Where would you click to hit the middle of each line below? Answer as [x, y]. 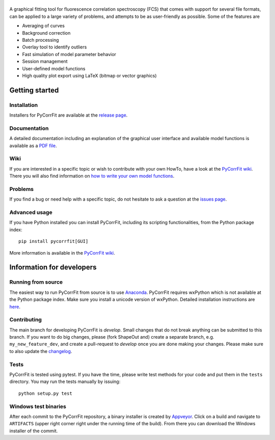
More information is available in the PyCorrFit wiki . [62, 253]
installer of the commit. [34, 431]
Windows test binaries [38, 406]
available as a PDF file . [33, 146]
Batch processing [40, 40]
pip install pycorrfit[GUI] [53, 241]
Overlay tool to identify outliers [54, 47]
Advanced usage [31, 212]
